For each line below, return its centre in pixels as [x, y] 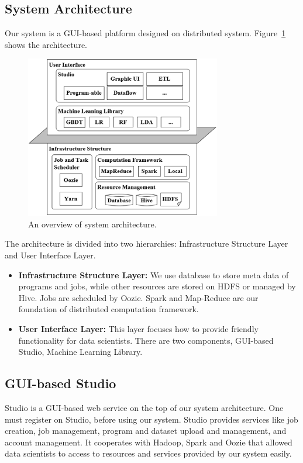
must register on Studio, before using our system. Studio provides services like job [151, 419]
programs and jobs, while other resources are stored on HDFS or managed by [157, 286]
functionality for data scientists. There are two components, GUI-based [146, 340]
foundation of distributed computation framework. [109, 309]
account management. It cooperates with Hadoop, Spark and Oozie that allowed [149, 442]
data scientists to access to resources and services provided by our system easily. [148, 453]
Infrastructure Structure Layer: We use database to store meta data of [154, 274]
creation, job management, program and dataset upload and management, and [146, 431]
